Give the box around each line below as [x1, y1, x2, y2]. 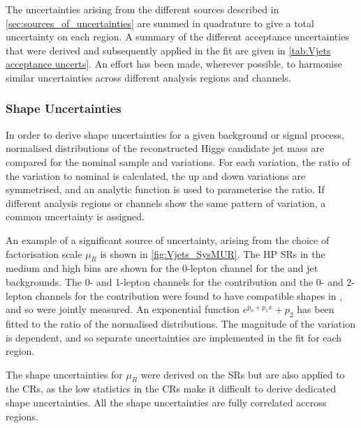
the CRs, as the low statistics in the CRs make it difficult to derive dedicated [6, 381, 337, 396]
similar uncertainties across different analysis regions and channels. [6, 70, 291, 84]
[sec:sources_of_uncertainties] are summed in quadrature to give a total [6, 15, 314, 30]
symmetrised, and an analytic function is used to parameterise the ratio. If [6, 182, 325, 197]
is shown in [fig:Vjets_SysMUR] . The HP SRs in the [100, 246, 325, 261]
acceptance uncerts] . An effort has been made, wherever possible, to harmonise [6, 56, 342, 71]
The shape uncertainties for [6, 367, 123, 381]
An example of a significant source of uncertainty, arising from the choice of [6, 232, 330, 247]
